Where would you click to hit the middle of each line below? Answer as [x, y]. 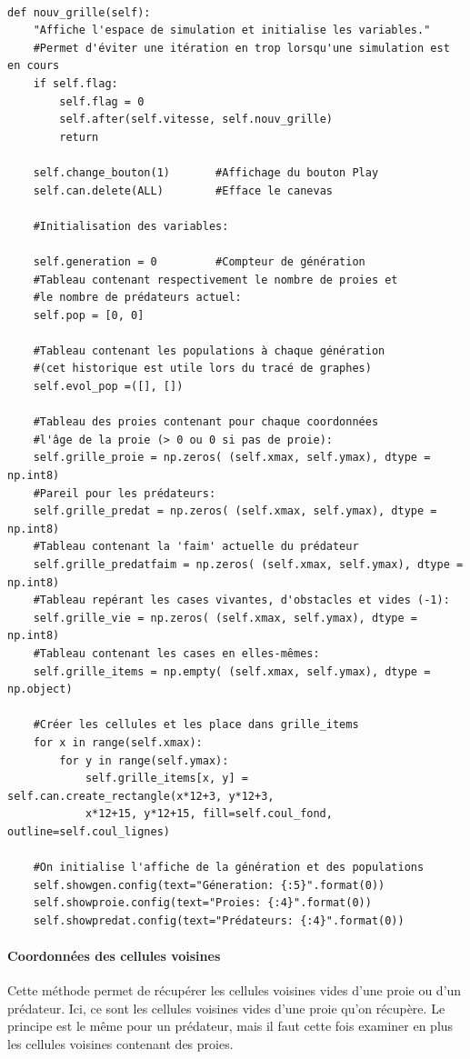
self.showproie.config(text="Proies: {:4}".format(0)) [202, 903]
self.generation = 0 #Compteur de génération [199, 261]
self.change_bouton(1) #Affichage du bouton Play [206, 172]
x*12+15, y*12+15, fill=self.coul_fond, [209, 814]
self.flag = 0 [102, 101]
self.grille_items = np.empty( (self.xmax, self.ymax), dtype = [232, 671]
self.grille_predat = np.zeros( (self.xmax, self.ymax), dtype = [235, 511]
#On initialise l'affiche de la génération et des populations [229, 868]
